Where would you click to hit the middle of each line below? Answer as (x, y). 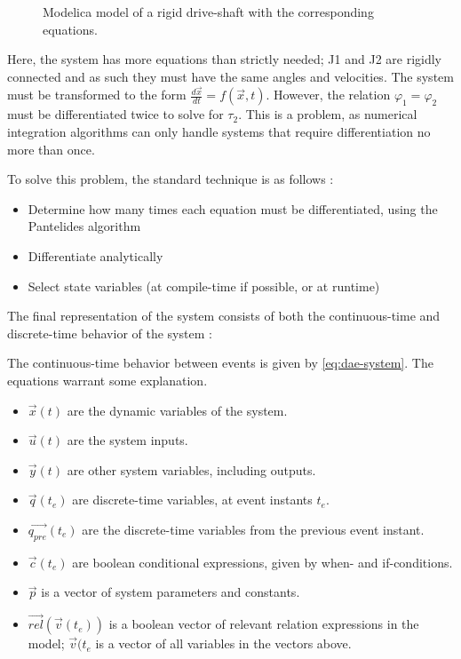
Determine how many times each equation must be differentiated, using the (233, 208)
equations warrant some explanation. (107, 380)
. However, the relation (328, 95)
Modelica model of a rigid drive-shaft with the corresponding (208, 12)
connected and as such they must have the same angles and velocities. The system (230, 76)
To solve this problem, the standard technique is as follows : (171, 179)
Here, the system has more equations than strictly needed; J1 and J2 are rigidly (225, 59)
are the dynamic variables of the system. (177, 410)
